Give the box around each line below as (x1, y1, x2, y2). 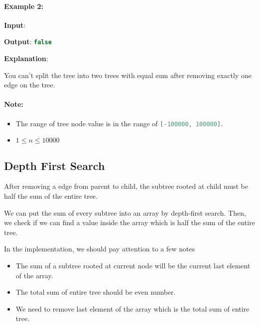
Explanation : (4, 53, 48, 64)
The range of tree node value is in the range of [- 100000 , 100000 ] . (15, 118, 223, 128)
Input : (4, 19, 26, 30)
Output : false (4, 36, 52, 47)
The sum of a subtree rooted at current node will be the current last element (15, 260, 251, 271)
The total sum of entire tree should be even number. (15, 287, 176, 297)
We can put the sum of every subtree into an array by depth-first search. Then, (4, 207, 246, 218)
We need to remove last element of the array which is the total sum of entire (15, 303, 250, 314)
